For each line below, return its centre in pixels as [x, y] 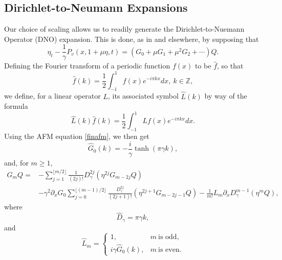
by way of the [226, 96]
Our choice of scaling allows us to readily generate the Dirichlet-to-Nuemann [124, 29]
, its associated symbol [143, 96]
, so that [230, 66]
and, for [16, 162]
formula [16, 106]
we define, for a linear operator [52, 96]
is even [169, 250]
